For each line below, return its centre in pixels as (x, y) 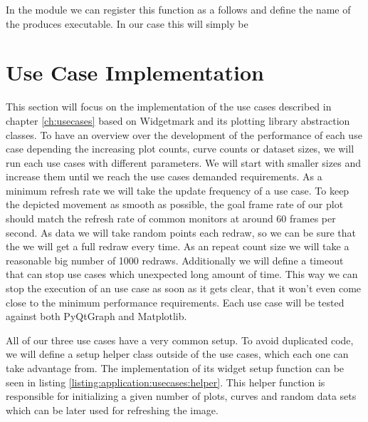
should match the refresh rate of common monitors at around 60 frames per (171, 218)
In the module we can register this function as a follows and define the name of (178, 9)
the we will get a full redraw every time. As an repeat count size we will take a (178, 246)
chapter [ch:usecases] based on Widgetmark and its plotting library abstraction (178, 120)
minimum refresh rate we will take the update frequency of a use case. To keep (178, 190)
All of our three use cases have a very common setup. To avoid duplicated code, (180, 340)
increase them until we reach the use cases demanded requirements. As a (164, 176)
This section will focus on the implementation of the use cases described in (169, 107)
